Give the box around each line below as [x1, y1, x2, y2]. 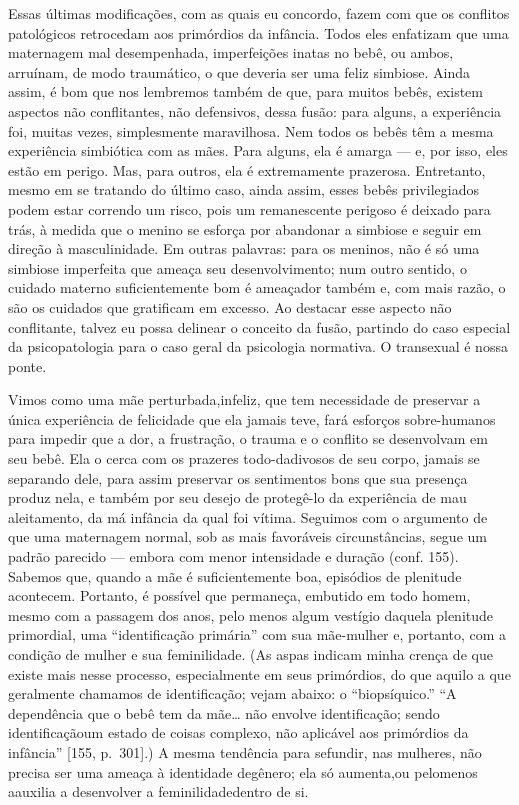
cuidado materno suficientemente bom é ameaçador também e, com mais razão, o [8, 277, 506, 298]
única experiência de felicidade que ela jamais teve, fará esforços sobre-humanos [8, 408, 496, 429]
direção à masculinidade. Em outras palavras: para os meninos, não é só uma [8, 238, 480, 259]
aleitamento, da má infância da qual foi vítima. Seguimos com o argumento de [8, 506, 488, 527]
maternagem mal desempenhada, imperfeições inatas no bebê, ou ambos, [8, 42, 454, 63]
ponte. [8, 355, 47, 376]
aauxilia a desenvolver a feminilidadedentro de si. [8, 781, 309, 802]
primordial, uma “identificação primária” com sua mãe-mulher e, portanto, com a [8, 624, 507, 645]
